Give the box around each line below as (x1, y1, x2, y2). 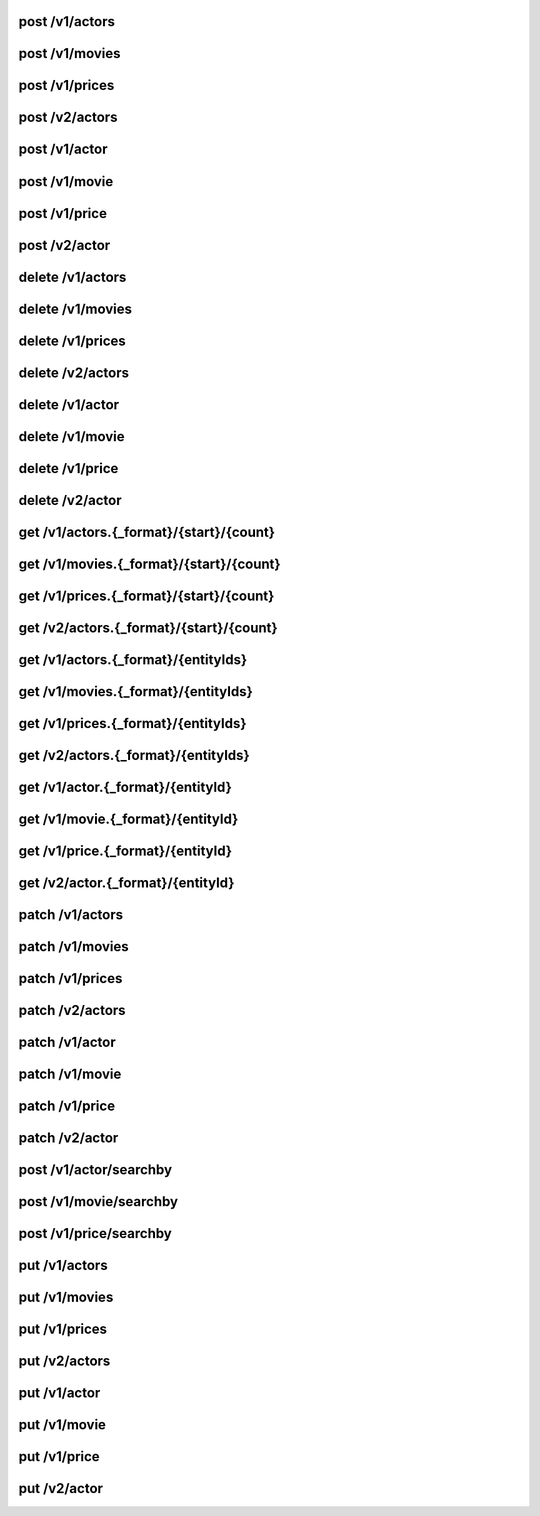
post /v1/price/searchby (18, 1225, 172, 1242)
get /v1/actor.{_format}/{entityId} (18, 778, 232, 795)
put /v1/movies (18, 1289, 114, 1306)
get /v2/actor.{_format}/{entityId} (18, 874, 235, 891)
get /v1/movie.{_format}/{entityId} (18, 810, 239, 827)
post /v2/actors (18, 109, 118, 126)
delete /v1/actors (18, 268, 127, 285)
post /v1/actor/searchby (18, 1161, 173, 1178)
